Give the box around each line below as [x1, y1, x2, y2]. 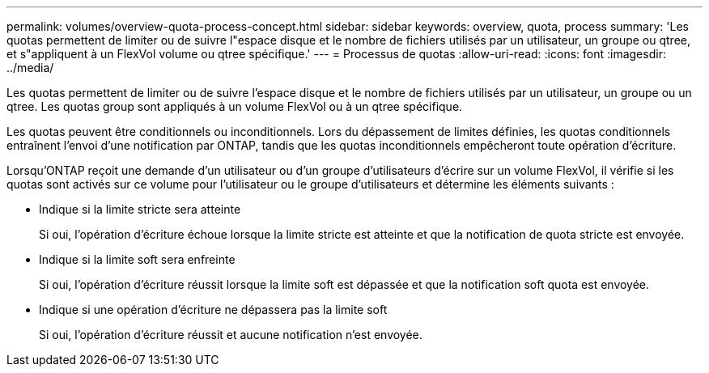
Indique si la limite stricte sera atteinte [39, 202, 241, 216]
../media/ [6, 61, 54, 74]
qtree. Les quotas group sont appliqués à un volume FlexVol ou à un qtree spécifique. [6, 100, 463, 113]
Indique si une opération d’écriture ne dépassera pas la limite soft [39, 303, 388, 316]
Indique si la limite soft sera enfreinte [39, 252, 236, 266]
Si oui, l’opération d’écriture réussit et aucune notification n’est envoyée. [39, 328, 422, 341]
